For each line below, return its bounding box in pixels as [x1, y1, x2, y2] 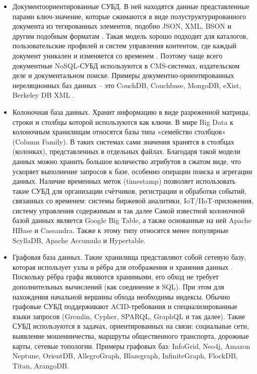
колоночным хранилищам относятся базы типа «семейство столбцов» [12, 126, 226, 137]
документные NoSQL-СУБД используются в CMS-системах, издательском [12, 60, 240, 70]
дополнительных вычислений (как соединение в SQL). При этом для [12, 281, 224, 292]
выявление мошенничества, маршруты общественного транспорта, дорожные [12, 331, 249, 341]
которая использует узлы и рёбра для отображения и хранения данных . [12, 261, 233, 272]
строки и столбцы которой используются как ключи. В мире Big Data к [12, 116, 233, 127]
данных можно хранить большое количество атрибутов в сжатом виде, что [12, 156, 241, 166]
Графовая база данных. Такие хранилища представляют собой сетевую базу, [12, 252, 246, 262]
